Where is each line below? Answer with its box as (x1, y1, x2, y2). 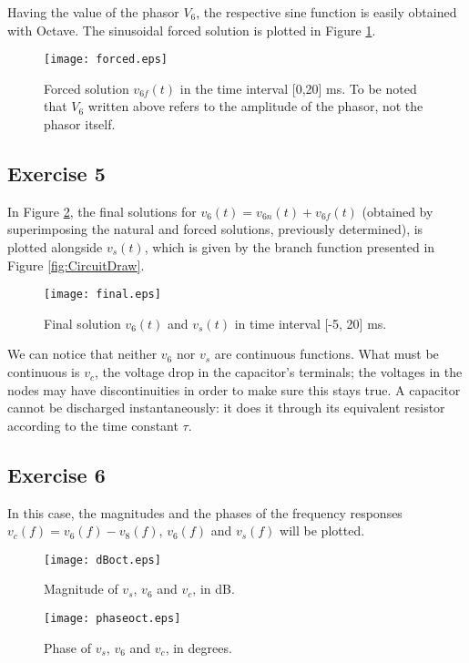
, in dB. (192, 579, 235, 598)
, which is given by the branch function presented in (144, 238, 435, 257)
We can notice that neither (7, 344, 158, 363)
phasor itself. (44, 115, 116, 134)
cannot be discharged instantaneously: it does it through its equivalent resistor (7, 398, 445, 417)
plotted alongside (7, 238, 103, 257)
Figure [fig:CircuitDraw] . (7, 255, 145, 274)
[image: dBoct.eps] (44, 553, 161, 566)
